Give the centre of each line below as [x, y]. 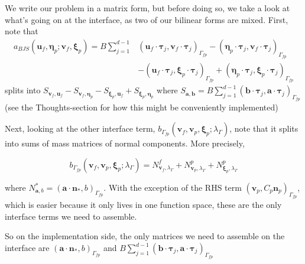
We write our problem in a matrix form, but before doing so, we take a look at [147, 8]
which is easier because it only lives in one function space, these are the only [143, 205]
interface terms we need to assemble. [71, 216]
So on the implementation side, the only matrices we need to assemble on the [145, 236]
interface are [27, 247]
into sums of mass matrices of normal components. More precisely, [125, 143]
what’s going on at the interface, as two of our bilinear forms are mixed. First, [147, 19]
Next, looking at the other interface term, [80, 128]
